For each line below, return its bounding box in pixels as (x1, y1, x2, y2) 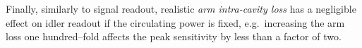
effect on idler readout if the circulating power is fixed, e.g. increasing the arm (6, 15, 345, 30)
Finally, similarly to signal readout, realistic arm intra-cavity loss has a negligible (6, 1, 356, 16)
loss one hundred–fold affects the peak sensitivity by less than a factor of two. (6, 29, 342, 44)
